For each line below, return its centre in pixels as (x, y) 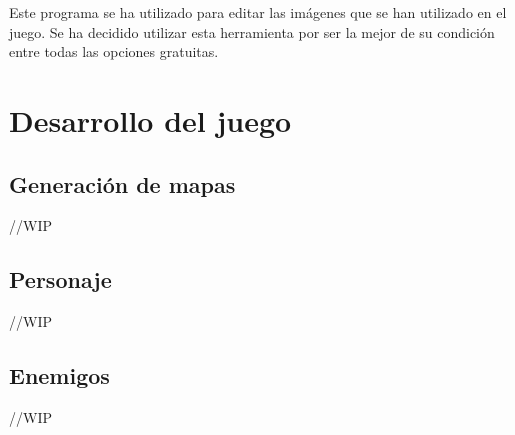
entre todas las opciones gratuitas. (114, 51)
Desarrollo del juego (150, 119)
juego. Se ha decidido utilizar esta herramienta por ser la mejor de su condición (252, 31)
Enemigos (59, 375)
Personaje (60, 279)
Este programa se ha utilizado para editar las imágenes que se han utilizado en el (258, 12)
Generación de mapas (122, 183)
